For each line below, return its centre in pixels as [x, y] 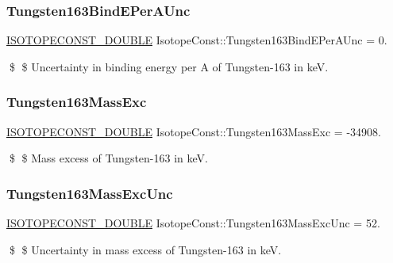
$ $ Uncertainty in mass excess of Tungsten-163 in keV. [145, 249]
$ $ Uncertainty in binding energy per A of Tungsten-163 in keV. [169, 66]
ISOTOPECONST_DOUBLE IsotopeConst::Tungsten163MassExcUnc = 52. [193, 223]
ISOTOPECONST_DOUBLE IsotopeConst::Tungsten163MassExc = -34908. [194, 131]
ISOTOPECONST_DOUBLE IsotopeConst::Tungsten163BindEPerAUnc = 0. [197, 40]
